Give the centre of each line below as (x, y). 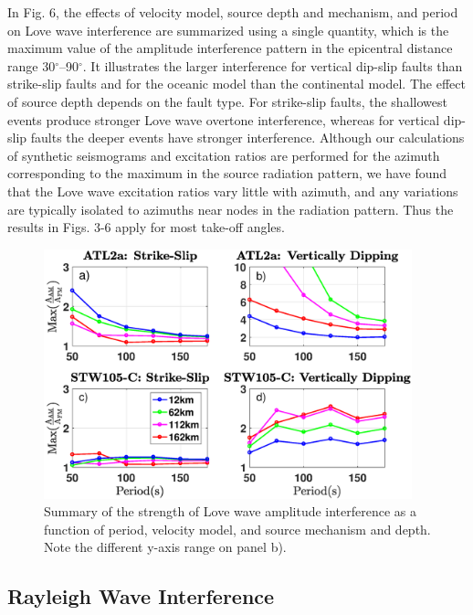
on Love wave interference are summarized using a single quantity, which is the (228, 30)
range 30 (32, 65)
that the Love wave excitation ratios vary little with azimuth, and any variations (233, 191)
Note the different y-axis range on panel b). (165, 547)
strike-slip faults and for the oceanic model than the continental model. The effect (236, 84)
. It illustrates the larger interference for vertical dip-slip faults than (273, 65)
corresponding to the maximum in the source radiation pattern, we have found (227, 173)
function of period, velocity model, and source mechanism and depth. (237, 529)
